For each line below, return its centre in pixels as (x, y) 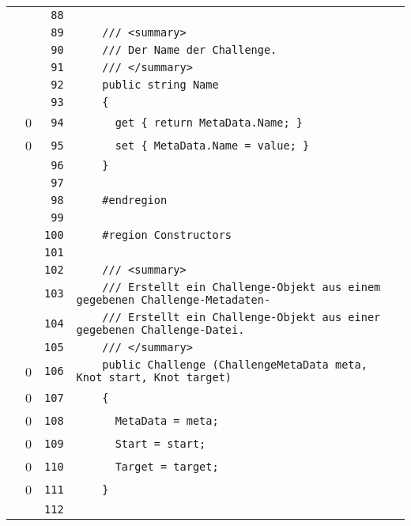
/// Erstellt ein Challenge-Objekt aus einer (241, 317)
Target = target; (167, 466)
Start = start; (160, 443)
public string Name (160, 85)
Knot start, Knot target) (154, 377)
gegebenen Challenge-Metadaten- (173, 300)
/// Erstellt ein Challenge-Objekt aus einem (241, 287)
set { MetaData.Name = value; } (212, 145)
